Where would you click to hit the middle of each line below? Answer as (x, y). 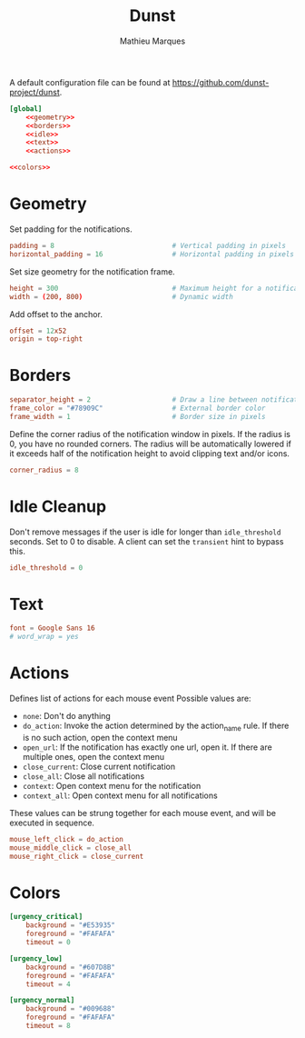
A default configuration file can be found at (90, 82)
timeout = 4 (48, 984)
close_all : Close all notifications (84, 776)
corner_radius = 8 (44, 470)
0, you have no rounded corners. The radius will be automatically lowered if (151, 444)
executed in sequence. (52, 823)
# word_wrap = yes (44, 637)
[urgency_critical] (46, 917)
